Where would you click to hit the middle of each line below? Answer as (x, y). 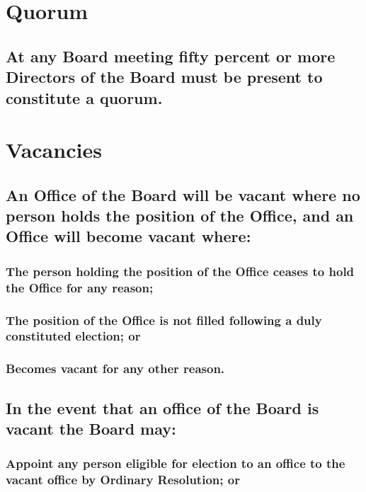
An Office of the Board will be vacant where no (183, 194)
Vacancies (54, 150)
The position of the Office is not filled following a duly (164, 320)
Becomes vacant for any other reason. (115, 368)
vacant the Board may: (91, 429)
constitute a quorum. (84, 97)
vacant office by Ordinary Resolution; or (123, 480)
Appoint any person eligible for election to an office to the (176, 463)
